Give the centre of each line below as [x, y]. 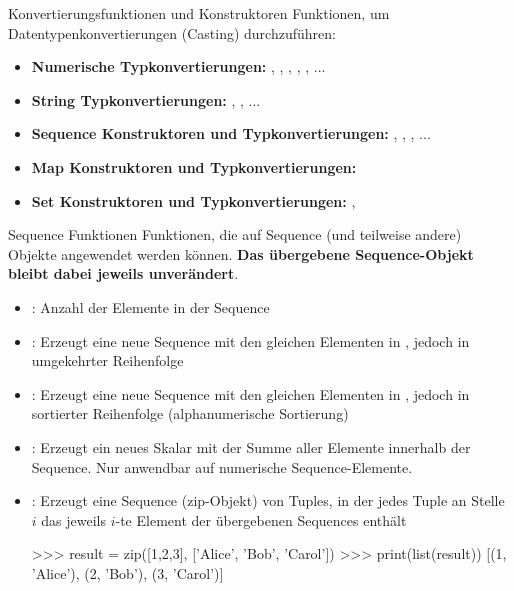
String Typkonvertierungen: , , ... [146, 99]
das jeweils [73, 519]
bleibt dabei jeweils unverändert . [123, 273]
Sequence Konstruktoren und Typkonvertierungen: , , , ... [231, 133]
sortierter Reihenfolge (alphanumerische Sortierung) [190, 413]
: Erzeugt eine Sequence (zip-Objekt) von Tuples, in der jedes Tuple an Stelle [268, 500]
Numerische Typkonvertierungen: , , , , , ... [178, 66]
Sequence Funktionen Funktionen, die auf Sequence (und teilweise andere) [235, 234]
